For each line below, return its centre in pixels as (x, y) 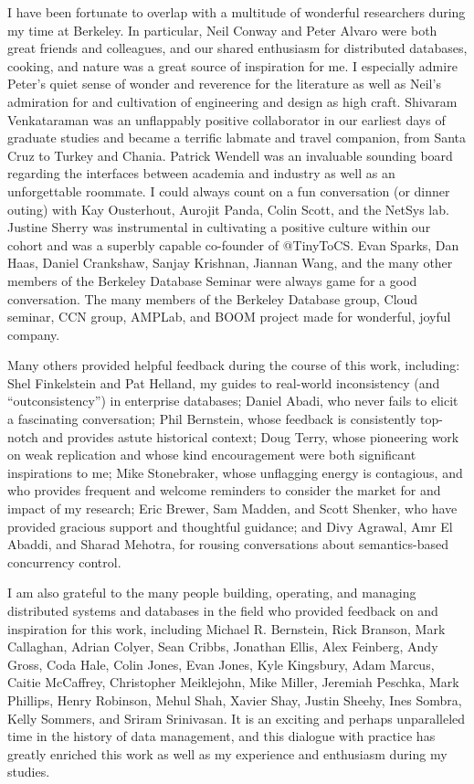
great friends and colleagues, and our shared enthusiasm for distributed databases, (237, 48)
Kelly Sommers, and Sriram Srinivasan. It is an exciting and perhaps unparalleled (237, 718)
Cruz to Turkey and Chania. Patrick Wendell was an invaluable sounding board (230, 155)
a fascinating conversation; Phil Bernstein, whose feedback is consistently (212, 419)
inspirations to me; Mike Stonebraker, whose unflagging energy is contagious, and (235, 472)
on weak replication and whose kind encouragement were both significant (212, 455)
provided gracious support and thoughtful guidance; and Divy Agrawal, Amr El (230, 526)
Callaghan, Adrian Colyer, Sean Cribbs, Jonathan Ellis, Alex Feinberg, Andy (223, 646)
